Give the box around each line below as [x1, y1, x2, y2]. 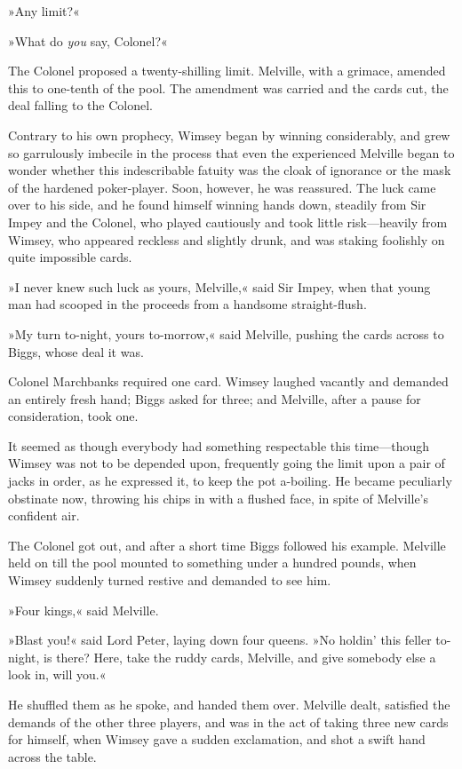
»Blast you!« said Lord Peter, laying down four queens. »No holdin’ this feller [8, 630, 432, 649]
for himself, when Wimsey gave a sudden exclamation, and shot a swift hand [8, 730, 426, 749]
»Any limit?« [8, 2, 80, 20]
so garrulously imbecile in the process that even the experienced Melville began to [8, 143, 455, 162]
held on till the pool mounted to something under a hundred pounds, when [8, 553, 417, 572]
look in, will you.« [8, 665, 107, 684]
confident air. [8, 506, 80, 525]
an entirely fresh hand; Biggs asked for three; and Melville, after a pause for [8, 389, 421, 408]
